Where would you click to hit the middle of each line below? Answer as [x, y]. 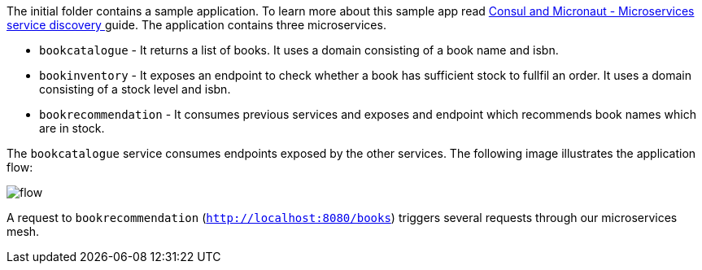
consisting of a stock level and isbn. [135, 89]
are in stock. [72, 128]
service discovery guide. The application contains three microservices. [196, 25]
